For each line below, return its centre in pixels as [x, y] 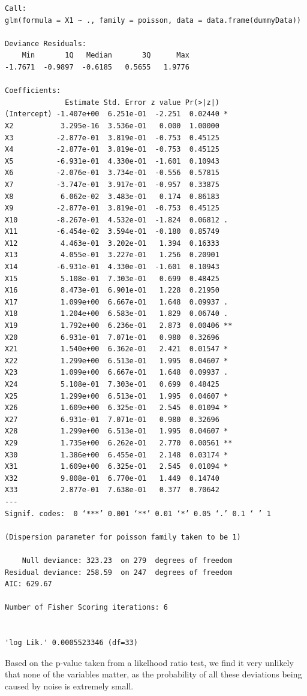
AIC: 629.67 [28, 584]
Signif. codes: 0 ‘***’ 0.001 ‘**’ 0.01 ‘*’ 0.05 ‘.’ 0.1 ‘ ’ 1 [138, 513]
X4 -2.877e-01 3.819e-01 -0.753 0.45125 [112, 150]
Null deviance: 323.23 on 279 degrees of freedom [127, 560]
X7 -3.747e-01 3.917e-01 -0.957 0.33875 [112, 184]
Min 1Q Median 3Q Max [106, 55]
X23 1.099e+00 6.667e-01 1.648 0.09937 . [117, 373]
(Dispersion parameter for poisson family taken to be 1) [123, 537]
